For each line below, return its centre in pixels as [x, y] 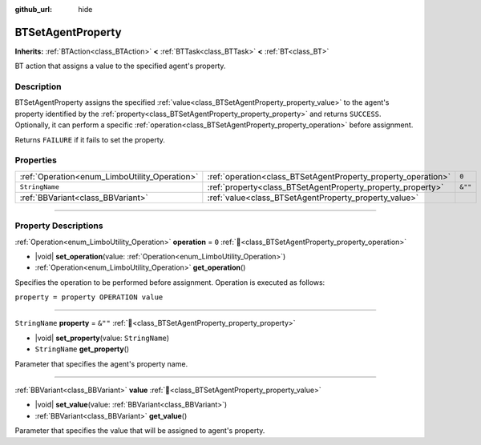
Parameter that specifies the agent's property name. [101, 363]
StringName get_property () [82, 349]
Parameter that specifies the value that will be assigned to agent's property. [140, 431]
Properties [36, 160]
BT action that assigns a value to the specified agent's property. [120, 66]
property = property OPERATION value [89, 297]
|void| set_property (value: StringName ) [102, 338]
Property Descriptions [59, 226]
